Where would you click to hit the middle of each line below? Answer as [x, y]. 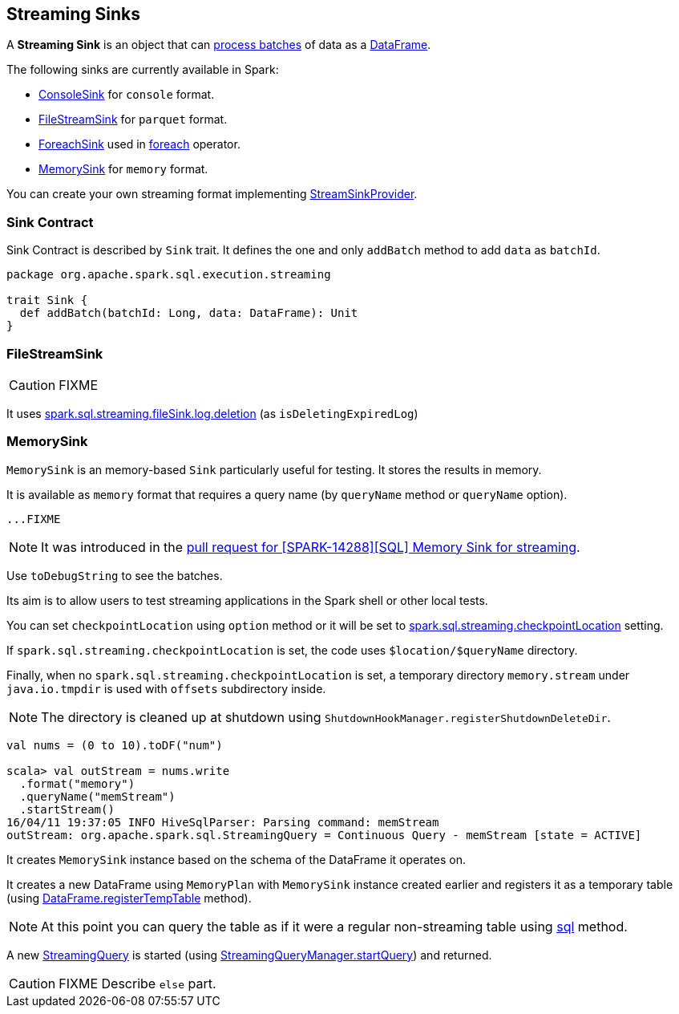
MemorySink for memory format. [123, 169]
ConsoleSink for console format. [127, 95]
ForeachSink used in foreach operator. [139, 144]
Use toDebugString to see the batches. [115, 575]
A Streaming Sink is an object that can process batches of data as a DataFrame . [219, 45]
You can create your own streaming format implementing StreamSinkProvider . [212, 194]
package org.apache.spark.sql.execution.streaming [169, 275]
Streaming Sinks [74, 14]
